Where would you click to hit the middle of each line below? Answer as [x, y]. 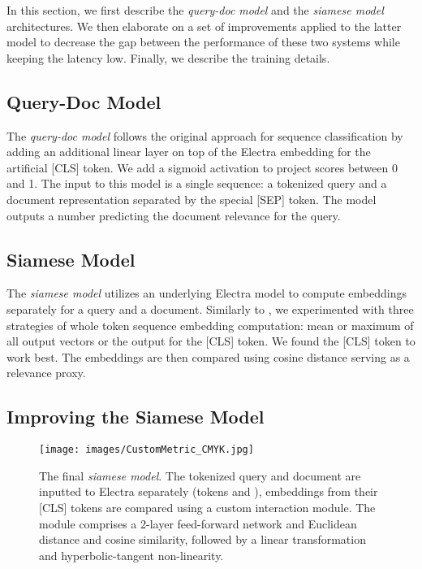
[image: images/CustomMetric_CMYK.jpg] [146, 450]
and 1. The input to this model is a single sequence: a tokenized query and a [197, 183]
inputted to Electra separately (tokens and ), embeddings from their [209, 491]
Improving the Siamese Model [136, 417]
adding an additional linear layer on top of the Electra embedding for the [189, 152]
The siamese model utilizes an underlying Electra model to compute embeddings [207, 293]
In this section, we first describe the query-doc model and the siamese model [195, 10]
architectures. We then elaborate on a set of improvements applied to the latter [204, 26]
